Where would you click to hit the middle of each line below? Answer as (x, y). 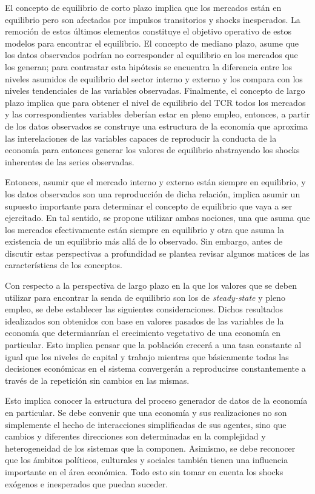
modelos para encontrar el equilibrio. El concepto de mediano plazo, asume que (152, 43)
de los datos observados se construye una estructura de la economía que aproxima (157, 126)
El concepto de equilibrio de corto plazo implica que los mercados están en (143, 7)
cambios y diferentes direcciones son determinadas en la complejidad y (135, 436)
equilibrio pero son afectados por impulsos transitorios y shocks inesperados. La (153, 19)
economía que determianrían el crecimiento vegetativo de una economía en (143, 333)
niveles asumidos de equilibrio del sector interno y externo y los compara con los (154, 78)
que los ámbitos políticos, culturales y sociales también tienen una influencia (147, 460)
